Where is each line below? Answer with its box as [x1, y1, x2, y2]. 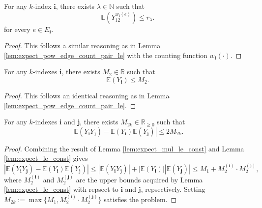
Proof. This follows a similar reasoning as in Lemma [4, 40, 161, 51]
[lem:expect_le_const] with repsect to [4, 184, 118, 194]
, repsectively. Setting [141, 184, 205, 194]
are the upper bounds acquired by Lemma [76, 174, 203, 184]
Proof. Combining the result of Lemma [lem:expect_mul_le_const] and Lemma [4, 143, 244, 153]
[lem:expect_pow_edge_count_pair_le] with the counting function [4, 50, 207, 60]
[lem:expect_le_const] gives [4, 153, 88, 163]
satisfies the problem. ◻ [104, 194, 177, 204]
